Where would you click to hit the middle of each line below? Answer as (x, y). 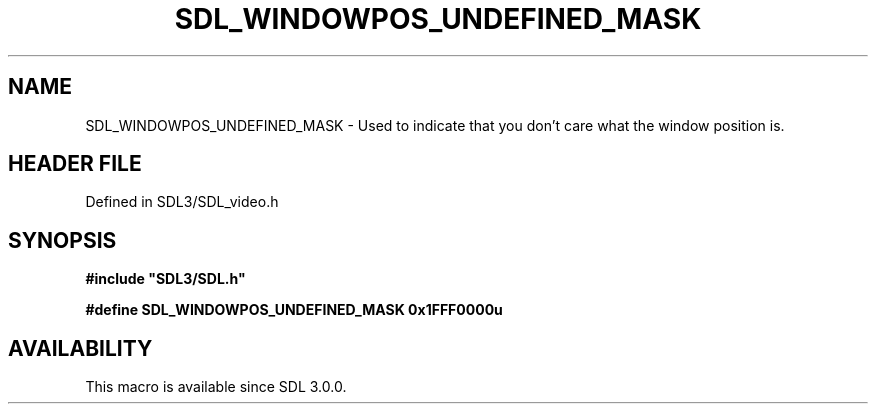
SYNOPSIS (62, 240)
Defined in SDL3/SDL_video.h (182, 202)
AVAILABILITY (80, 348)
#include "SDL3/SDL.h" (165, 279)
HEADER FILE (75, 164)
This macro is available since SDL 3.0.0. (216, 387)
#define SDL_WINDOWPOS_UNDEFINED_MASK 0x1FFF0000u (294, 310)
